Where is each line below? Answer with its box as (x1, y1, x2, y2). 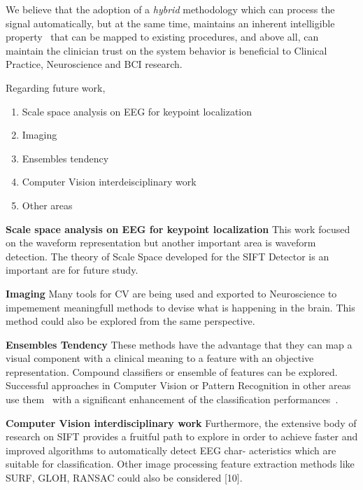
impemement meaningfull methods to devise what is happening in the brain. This (6, 300, 355, 314)
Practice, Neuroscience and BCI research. (6, 57, 183, 71)
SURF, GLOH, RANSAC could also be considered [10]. (6, 470, 243, 485)
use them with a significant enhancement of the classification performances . (6, 392, 339, 407)
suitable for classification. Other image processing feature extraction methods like (6, 456, 355, 471)
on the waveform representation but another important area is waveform (6, 235, 316, 250)
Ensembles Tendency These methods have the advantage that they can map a (6, 337, 353, 351)
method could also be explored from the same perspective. (6, 314, 255, 328)
